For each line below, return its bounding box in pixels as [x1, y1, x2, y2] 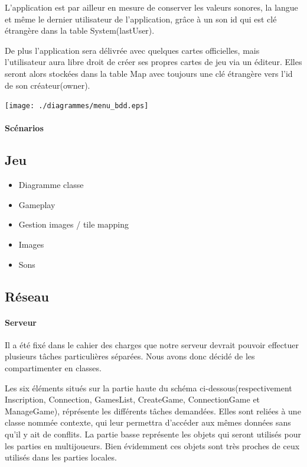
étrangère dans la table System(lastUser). [5, 24, 155, 37]
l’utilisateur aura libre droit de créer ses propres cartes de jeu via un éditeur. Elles [5, 56, 302, 68]
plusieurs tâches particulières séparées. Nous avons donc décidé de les [5, 350, 255, 362]
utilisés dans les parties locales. [5, 451, 117, 463]
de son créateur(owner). [5, 79, 90, 91]
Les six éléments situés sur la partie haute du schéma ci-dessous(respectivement [5, 381, 292, 394]
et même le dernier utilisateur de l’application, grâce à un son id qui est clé [5, 12, 277, 25]
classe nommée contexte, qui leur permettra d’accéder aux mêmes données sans [5, 416, 291, 429]
